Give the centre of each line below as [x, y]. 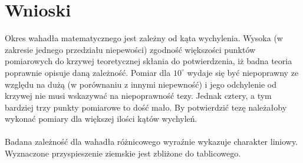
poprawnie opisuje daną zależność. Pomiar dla [88, 72]
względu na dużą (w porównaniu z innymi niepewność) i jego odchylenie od [141, 84]
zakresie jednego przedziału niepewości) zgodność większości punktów [130, 49]
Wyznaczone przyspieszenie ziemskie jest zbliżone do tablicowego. [123, 153]
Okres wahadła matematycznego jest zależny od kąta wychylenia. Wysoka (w [144, 38]
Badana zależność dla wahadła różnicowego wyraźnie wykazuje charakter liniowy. [151, 142]
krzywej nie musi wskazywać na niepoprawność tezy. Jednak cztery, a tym [138, 96]
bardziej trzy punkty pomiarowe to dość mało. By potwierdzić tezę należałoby [146, 107]
